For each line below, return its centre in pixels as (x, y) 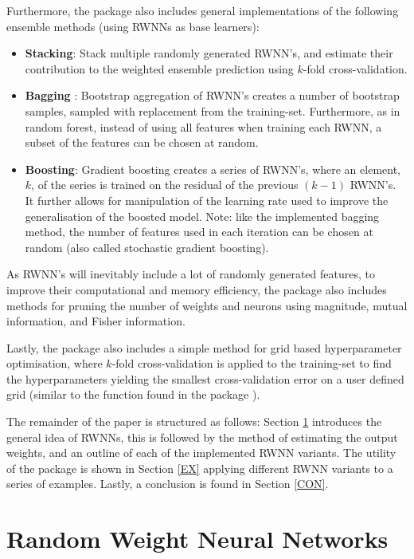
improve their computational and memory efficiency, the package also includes (197, 289)
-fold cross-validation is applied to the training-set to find (252, 363)
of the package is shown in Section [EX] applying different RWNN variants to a (200, 468)
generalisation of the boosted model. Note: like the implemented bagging (202, 216)
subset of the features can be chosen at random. (142, 142)
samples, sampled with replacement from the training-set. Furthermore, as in (213, 110)
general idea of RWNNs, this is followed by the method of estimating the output (202, 437)
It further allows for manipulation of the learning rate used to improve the (207, 200)
